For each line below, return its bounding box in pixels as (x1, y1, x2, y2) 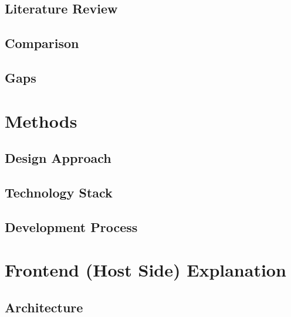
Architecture (5, 298, 83, 316)
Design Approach (5, 149, 111, 167)
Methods (5, 108, 77, 132)
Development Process (5, 217, 138, 236)
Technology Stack (5, 183, 113, 201)
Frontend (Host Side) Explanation (5, 258, 286, 282)
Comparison (5, 34, 79, 52)
